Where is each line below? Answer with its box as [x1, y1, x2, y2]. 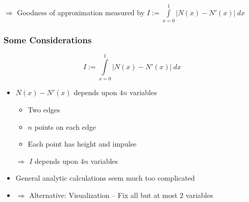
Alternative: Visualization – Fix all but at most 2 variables [29, 190, 213, 200]
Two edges [28, 104, 60, 115]
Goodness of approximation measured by [17, 7, 145, 17]
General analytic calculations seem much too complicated [15, 172, 195, 183]
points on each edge [34, 121, 96, 132]
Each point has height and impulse [28, 138, 137, 149]
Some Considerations [4, 34, 92, 46]
